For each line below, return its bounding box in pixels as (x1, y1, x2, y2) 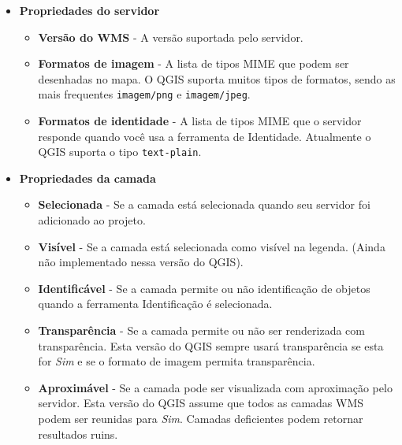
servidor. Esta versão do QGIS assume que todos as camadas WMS (38, 395, 364, 411)
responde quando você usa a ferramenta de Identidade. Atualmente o (38, 128, 371, 144)
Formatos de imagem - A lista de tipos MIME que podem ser (38, 55, 349, 72)
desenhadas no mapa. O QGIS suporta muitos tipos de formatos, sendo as (38, 70, 396, 87)
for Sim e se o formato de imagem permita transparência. (38, 353, 315, 369)
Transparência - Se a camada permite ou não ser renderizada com (38, 322, 365, 339)
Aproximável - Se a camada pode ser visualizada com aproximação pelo (38, 379, 393, 395)
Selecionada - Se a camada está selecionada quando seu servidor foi (38, 196, 370, 213)
